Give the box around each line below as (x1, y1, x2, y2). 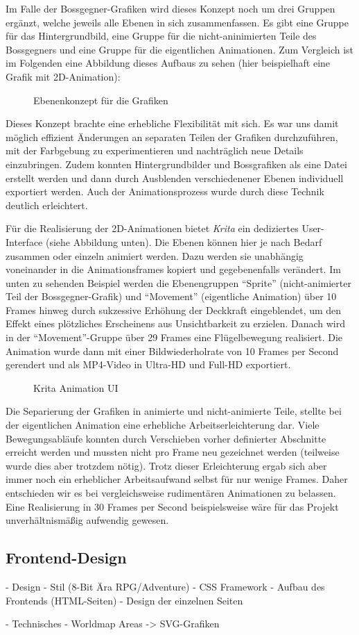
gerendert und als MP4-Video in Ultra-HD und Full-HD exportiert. (6, 357, 291, 372)
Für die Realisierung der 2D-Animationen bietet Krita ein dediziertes (6, 221, 299, 236)
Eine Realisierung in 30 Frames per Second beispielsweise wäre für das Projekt (6, 499, 339, 513)
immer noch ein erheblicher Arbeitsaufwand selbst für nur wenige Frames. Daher (6, 472, 348, 486)
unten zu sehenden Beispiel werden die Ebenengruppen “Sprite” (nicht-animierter (6, 275, 351, 290)
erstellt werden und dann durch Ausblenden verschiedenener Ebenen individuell (6, 170, 344, 185)
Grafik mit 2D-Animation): (6, 69, 121, 83)
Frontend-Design (6, 547, 127, 568)
